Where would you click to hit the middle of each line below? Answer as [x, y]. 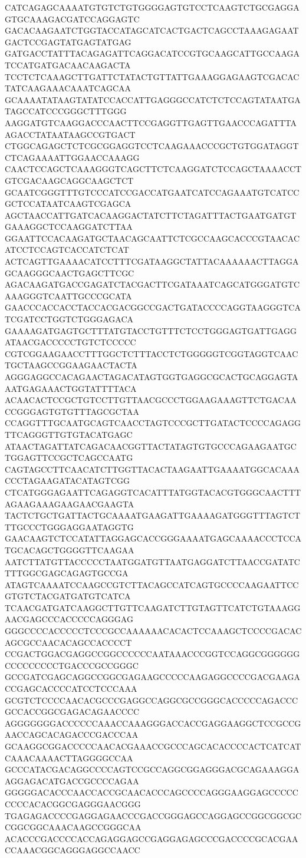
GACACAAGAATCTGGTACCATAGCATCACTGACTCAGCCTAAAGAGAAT [152, 30]
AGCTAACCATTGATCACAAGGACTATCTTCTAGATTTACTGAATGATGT [151, 215]
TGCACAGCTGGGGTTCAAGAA [70, 550]
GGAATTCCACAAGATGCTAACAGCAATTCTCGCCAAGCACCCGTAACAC [152, 238]
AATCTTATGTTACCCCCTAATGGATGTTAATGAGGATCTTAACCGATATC [152, 561]
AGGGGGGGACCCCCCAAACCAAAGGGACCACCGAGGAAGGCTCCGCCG [153, 723]
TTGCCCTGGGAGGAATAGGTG [69, 527]
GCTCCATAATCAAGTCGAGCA [68, 204]
